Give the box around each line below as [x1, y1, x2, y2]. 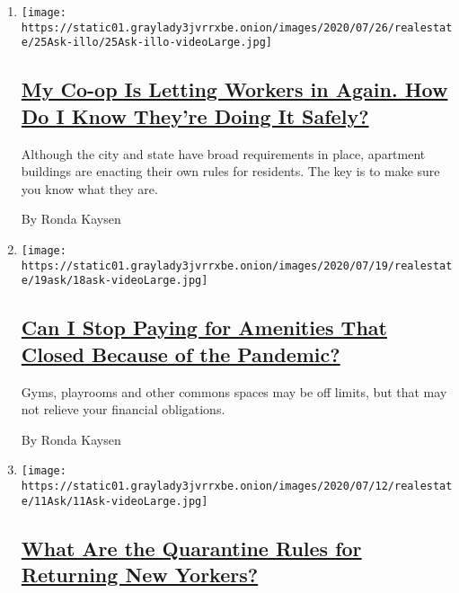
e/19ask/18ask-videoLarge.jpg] [21, 274, 208, 288]
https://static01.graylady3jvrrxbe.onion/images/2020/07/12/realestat [21, 479, 453, 492]
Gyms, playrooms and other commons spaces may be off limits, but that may [21, 382, 447, 401]
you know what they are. [21, 179, 158, 198]
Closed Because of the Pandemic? [21, 340, 340, 367]
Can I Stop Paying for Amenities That [21, 314, 387, 341]
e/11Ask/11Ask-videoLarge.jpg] [21, 494, 208, 508]
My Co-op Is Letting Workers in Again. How [21, 75, 448, 103]
